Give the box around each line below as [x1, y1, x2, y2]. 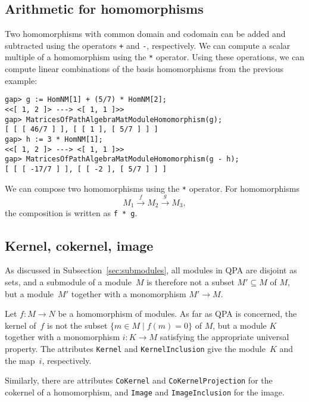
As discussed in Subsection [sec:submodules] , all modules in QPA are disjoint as [5, 264, 297, 276]
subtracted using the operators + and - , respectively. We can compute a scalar [5, 39, 291, 51]
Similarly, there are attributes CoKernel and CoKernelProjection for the [5, 374, 273, 387]
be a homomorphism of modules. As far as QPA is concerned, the [58, 307, 297, 320]
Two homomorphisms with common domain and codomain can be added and [5, 27, 286, 40]
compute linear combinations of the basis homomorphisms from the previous [5, 63, 284, 75]
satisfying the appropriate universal [160, 331, 289, 343]
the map [5, 354, 35, 366]
